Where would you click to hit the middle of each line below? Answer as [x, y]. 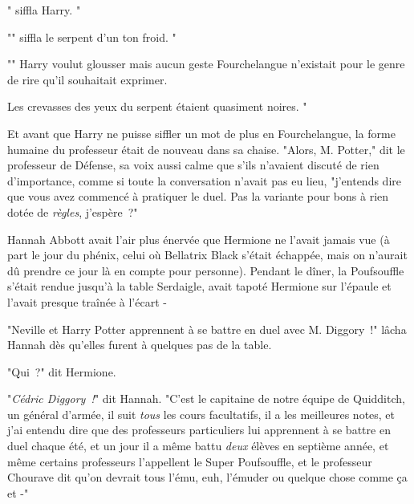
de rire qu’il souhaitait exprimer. [87, 79]
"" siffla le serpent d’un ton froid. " [92, 37]
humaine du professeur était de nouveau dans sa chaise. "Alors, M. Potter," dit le [206, 149]
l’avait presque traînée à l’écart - [87, 301]
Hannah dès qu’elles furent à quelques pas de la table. [140, 345]
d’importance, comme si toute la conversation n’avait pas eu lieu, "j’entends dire [204, 180]
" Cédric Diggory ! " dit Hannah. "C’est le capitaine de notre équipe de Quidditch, [206, 398]
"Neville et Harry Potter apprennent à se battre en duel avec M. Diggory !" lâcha [207, 329]
